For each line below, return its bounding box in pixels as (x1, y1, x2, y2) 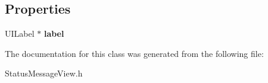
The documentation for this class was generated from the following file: (5, 47, 264, 59)
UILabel (5, 27, 35, 40)
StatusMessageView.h (5, 67, 83, 79)
